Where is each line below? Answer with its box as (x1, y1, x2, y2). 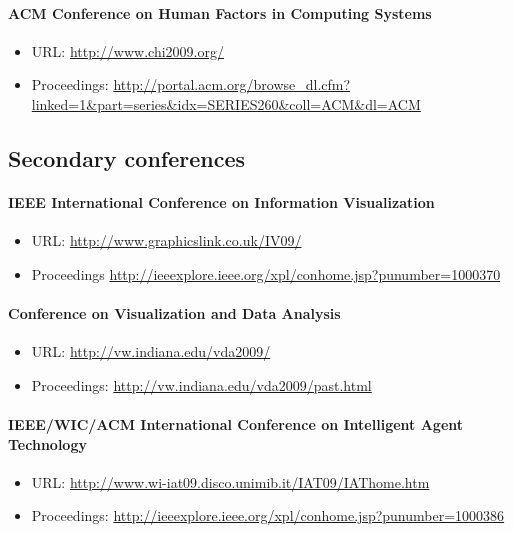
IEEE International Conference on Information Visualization (8, 191, 435, 212)
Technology (8, 433, 87, 454)
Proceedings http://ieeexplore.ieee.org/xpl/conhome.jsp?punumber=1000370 (31, 263, 501, 284)
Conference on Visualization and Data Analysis (8, 302, 341, 323)
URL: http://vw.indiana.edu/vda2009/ (31, 341, 271, 362)
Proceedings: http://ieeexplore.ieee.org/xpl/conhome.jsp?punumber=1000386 (31, 505, 505, 526)
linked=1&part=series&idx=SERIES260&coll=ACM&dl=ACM (31, 93, 421, 114)
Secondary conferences (8, 142, 246, 173)
